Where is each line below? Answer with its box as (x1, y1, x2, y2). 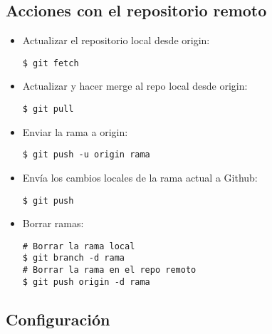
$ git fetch (22, 58, 79, 68)
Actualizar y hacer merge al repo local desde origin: (22, 78, 248, 93)
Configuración (6, 308, 110, 330)
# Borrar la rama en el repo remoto (22, 265, 197, 276)
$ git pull (22, 104, 74, 115)
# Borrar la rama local (22, 241, 135, 251)
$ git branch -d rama (22, 253, 125, 263)
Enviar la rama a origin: (22, 124, 128, 139)
